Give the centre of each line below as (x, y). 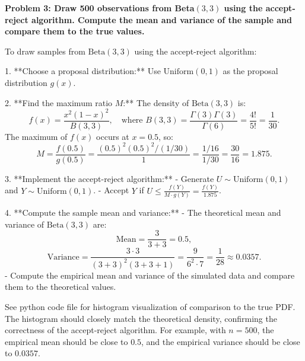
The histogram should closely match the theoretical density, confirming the (141, 318)
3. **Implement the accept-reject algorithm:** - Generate (109, 178)
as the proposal (250, 71)
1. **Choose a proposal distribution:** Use (83, 71)
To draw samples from (45, 51)
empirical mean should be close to (66, 341)
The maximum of (36, 136)
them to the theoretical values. (61, 287)
